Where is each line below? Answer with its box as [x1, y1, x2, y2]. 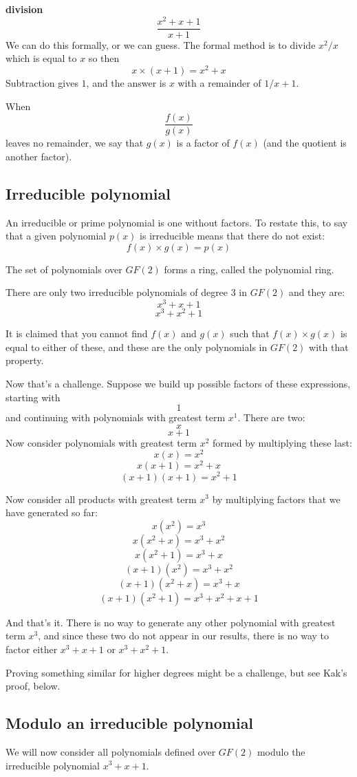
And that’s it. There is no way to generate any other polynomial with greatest [6, 615, 336, 629]
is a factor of [176, 136, 230, 150]
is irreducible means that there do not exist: [140, 228, 325, 243]
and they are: [288, 285, 345, 299]
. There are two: [237, 410, 305, 425]
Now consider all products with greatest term [6, 491, 197, 506]
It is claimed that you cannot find [6, 326, 148, 341]
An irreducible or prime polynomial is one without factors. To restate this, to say [6, 215, 348, 229]
